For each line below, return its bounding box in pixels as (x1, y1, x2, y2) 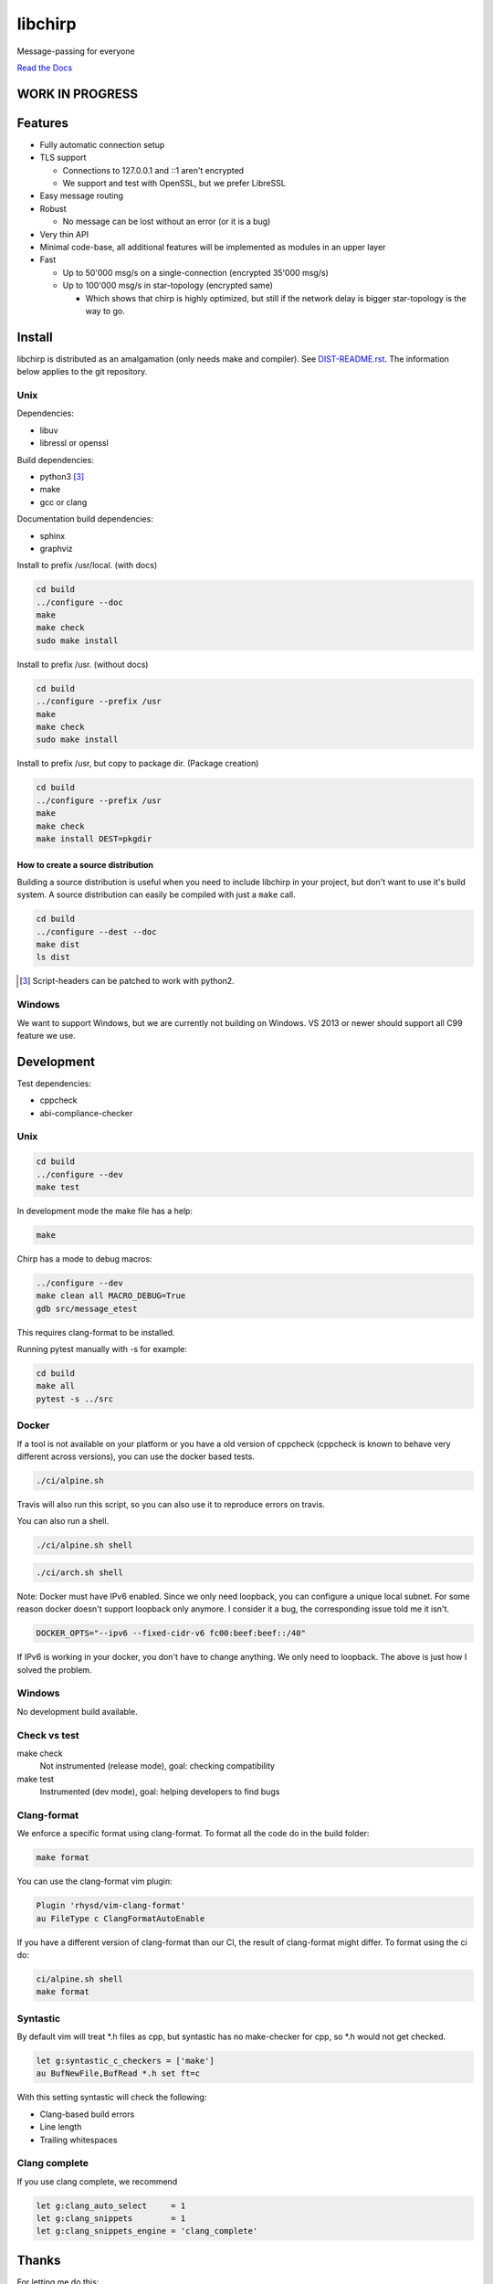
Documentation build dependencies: (16, 513, 154, 524)
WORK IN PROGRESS (16, 86, 139, 101)
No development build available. (16, 1706, 138, 1717)
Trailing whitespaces (39, 2134, 118, 2145)
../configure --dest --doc (36, 926, 157, 936)
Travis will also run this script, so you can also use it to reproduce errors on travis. (16, 1498, 326, 1509)
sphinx (39, 530, 66, 541)
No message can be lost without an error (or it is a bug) (62, 216, 271, 227)
